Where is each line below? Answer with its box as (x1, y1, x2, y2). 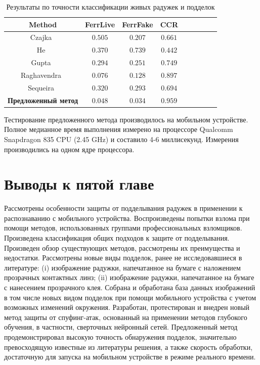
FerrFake (122, 19, 153, 29)
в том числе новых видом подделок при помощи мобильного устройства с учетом (4, 292, 256, 302)
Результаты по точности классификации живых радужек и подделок (6, 2, 215, 12)
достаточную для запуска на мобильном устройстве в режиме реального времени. (4, 351, 256, 362)
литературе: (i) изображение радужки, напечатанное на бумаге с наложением (4, 262, 241, 272)
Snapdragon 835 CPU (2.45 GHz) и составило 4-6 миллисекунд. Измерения (4, 133, 239, 144)
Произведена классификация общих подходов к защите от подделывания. (4, 233, 230, 243)
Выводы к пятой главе (4, 173, 154, 194)
